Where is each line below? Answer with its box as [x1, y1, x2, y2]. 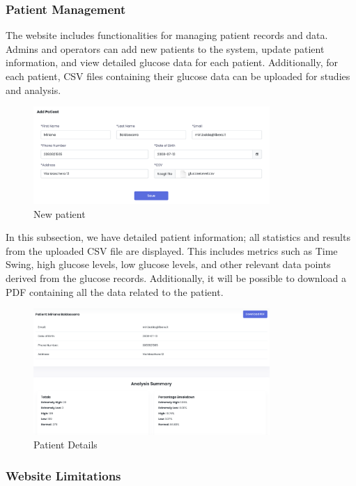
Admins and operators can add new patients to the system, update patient [6, 41, 325, 56]
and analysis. [6, 82, 61, 97]
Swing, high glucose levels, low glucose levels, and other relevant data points [6, 257, 331, 272]
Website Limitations [6, 467, 121, 484]
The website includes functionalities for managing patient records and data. [6, 28, 328, 42]
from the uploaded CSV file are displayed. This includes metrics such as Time [6, 243, 338, 258]
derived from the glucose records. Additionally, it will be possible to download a [6, 270, 346, 285]
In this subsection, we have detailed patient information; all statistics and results [6, 230, 350, 244]
